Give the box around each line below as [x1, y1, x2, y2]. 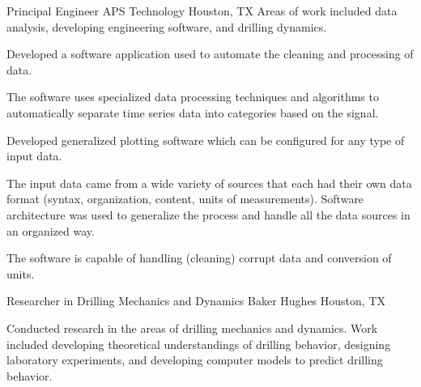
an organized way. [6, 222, 95, 239]
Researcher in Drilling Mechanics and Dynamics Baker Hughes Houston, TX [6, 292, 385, 309]
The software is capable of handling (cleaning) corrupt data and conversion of [6, 249, 392, 266]
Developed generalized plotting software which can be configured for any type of [6, 131, 405, 148]
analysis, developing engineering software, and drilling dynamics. [6, 18, 327, 35]
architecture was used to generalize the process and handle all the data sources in [6, 206, 410, 223]
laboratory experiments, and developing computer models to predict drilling [6, 351, 383, 368]
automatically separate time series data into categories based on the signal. [6, 104, 379, 121]
